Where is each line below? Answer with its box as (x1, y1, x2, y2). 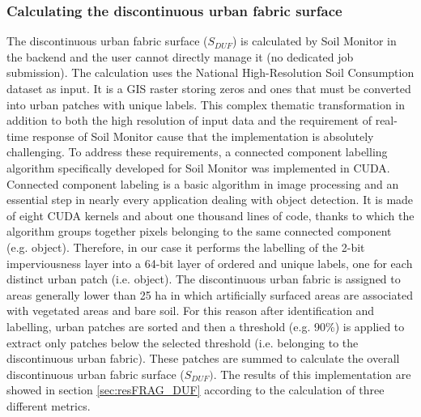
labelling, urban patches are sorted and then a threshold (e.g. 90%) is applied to (6, 317, 405, 334)
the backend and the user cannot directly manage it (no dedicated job (6, 48, 354, 65)
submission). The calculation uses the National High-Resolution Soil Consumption (6, 64, 415, 81)
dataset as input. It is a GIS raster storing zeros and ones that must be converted (6, 80, 411, 96)
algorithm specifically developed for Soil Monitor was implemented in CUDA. (6, 159, 390, 176)
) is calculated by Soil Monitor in (232, 32, 397, 49)
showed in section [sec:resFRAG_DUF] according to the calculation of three (6, 381, 385, 398)
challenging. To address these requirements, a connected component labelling (6, 143, 388, 160)
